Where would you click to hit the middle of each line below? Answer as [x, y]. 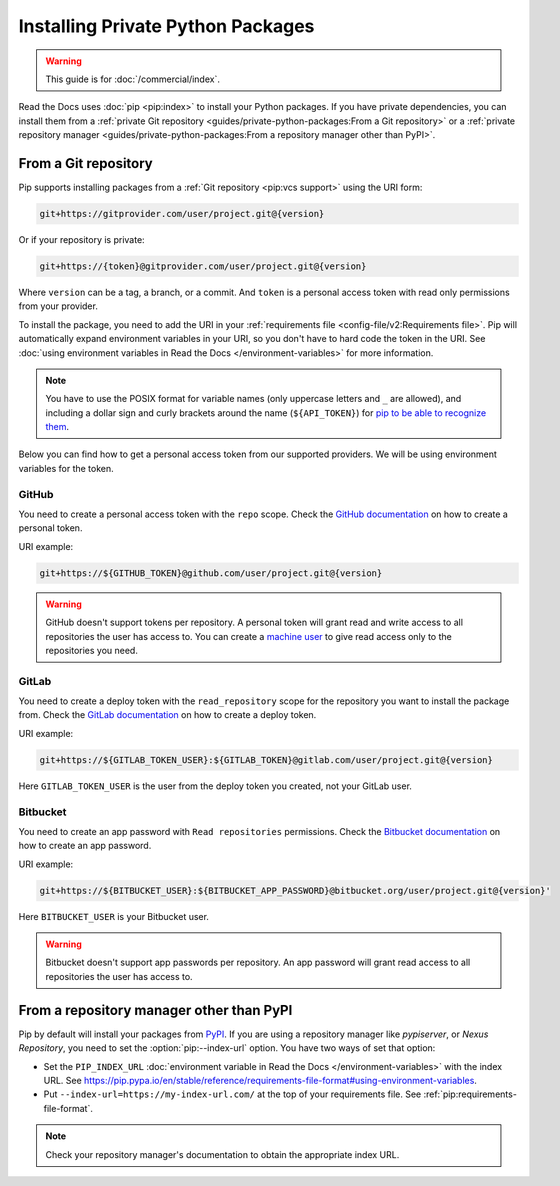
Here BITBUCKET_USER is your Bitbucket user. [114, 916]
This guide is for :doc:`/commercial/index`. [132, 79]
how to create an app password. [85, 846]
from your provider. [58, 306]
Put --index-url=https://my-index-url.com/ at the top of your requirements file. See [232, 1094]
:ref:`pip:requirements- [470, 1094]
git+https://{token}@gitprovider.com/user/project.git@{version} [203, 266]
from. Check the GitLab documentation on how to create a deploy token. [167, 715]
